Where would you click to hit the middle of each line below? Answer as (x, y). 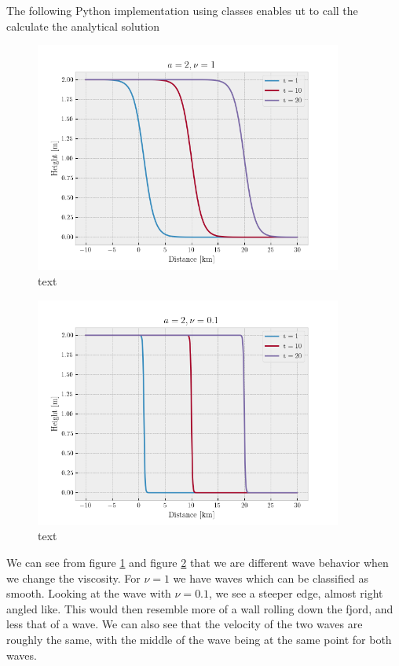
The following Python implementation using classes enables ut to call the (182, 10)
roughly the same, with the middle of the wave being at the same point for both (199, 639)
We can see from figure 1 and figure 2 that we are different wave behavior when (198, 562)
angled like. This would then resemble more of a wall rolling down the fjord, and (200, 608)
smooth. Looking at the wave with (89, 593)
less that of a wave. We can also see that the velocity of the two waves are (185, 624)
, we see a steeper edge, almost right (296, 593)
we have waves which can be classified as (271, 578)
